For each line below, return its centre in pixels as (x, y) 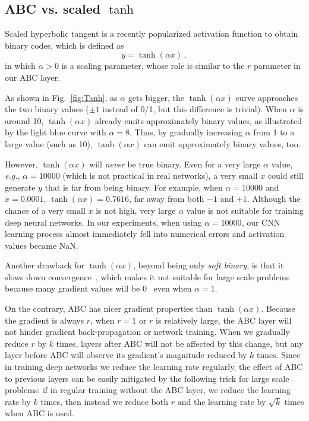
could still (286, 175)
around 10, (24, 120)
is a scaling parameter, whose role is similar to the (153, 66)
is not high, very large (136, 210)
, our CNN (261, 222)
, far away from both (166, 199)
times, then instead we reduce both (105, 401)
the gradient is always (45, 320)
